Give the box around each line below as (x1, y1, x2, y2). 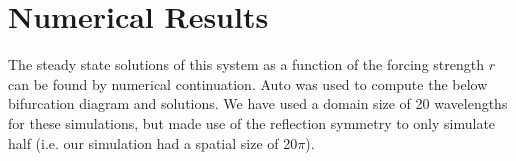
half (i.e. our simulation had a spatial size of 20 (8, 132, 298, 153)
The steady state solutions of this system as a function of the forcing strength (8, 54, 484, 75)
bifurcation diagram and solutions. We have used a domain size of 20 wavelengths (8, 93, 508, 114)
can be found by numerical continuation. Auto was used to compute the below (8, 73, 488, 94)
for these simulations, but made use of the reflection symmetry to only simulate (8, 112, 496, 133)
